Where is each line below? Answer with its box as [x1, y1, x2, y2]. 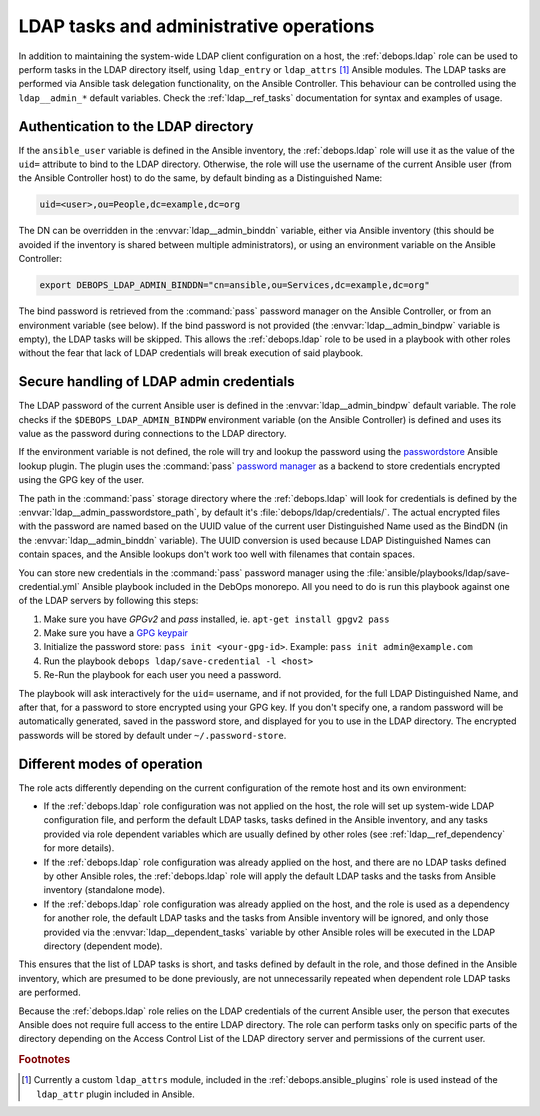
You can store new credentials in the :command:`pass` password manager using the [18, 566, 365, 579]
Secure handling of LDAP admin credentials [18, 373, 295, 390]
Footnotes [18, 1053, 71, 1067]
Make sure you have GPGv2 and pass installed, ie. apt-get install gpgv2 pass [43, 613, 390, 625]
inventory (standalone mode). [43, 884, 165, 896]
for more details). [43, 842, 115, 854]
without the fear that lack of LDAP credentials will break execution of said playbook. [18, 347, 364, 359]
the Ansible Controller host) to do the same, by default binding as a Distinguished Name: [18, 172, 383, 184]
